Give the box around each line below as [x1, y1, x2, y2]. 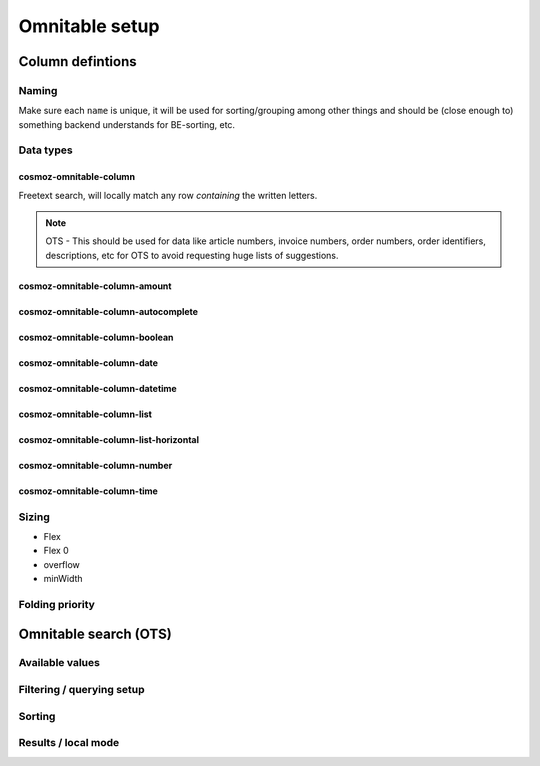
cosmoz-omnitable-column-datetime [18, 382, 177, 394]
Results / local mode [18, 736, 120, 750]
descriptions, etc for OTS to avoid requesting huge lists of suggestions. [45, 249, 339, 261]
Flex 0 [43, 545, 69, 557]
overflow [43, 558, 80, 570]
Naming [18, 83, 58, 97]
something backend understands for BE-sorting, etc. [18, 118, 235, 130]
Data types [18, 143, 74, 157]
